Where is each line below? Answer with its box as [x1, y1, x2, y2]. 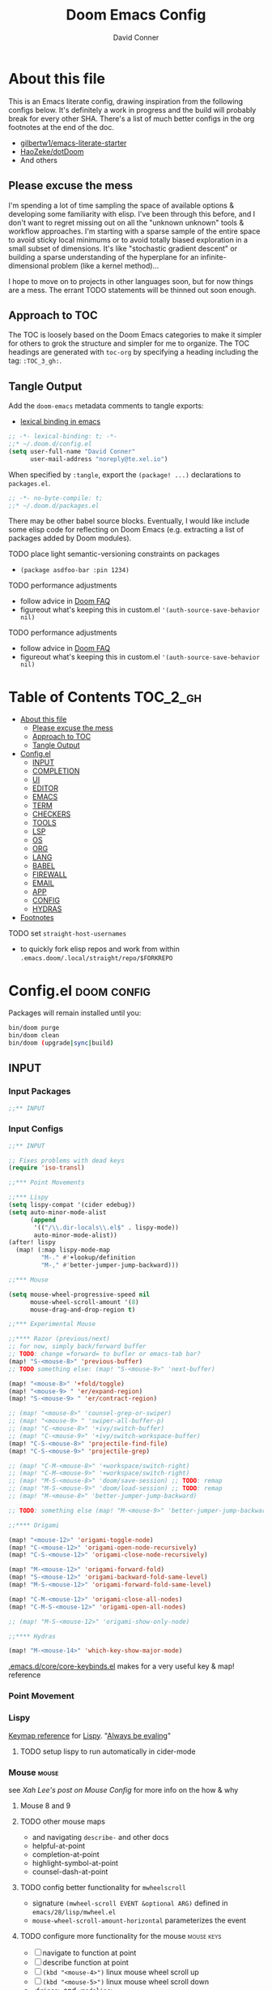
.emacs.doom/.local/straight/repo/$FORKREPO [19, 954, 173, 963]
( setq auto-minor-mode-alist [8, 1208, 107, 1217]
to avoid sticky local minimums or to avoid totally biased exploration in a [8, 235, 249, 244]
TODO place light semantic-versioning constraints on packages [8, 549, 220, 559]
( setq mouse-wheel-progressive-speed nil [8, 1290, 151, 1299]
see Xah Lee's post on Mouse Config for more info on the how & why [8, 1785, 239, 1794]
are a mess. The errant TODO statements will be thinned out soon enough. [8, 285, 257, 295]
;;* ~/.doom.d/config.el [8, 440, 92, 448]
